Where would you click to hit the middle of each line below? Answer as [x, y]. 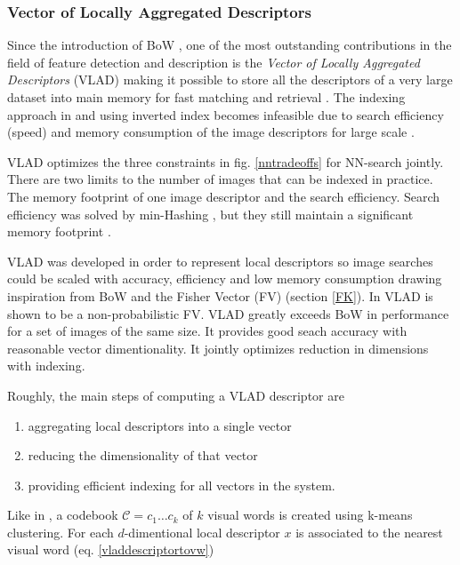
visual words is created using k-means [310, 515]
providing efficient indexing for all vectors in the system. [182, 485]
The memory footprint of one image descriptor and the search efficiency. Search [224, 196]
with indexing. [46, 366]
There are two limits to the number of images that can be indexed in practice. [220, 179]
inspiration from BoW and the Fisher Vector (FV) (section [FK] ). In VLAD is [220, 295]
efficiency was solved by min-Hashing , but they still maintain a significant [210, 214]
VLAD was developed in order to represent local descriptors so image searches [220, 261]
